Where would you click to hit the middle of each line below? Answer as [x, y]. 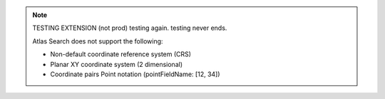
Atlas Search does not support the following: [98, 41]
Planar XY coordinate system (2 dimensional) [117, 64]
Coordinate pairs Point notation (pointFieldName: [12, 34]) [135, 74]
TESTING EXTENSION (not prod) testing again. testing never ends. [130, 28]
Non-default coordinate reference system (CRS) [121, 54]
